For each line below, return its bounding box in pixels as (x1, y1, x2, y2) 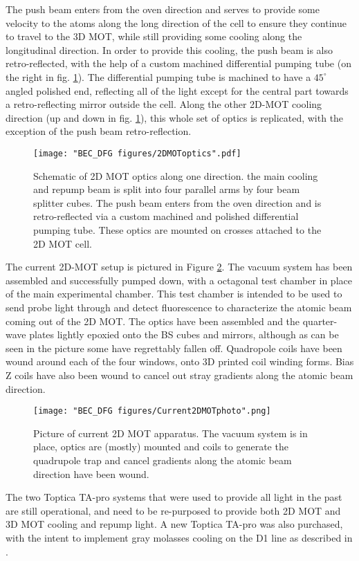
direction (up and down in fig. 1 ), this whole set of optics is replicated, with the (6, 110, 344, 125)
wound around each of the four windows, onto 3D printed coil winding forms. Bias (6, 354, 354, 369)
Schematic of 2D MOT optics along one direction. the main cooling (33, 168, 318, 183)
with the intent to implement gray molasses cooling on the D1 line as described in (6, 530, 353, 544)
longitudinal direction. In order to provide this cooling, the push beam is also (6, 42, 333, 57)
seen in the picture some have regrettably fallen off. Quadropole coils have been (6, 340, 342, 355)
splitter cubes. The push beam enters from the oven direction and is (33, 195, 322, 210)
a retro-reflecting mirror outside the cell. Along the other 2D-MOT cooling (6, 97, 322, 111)
